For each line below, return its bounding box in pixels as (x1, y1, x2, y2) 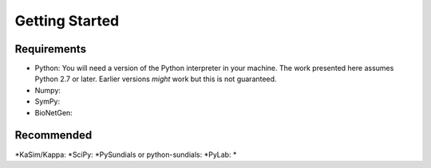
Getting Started (14, 12, 120, 29)
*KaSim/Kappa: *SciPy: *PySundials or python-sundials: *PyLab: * (14, 150, 237, 159)
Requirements (14, 42, 87, 56)
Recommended (14, 128, 93, 143)
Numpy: (34, 85, 61, 95)
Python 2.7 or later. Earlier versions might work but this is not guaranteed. (34, 74, 277, 84)
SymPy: (34, 96, 60, 107)
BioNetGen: (34, 107, 73, 117)
